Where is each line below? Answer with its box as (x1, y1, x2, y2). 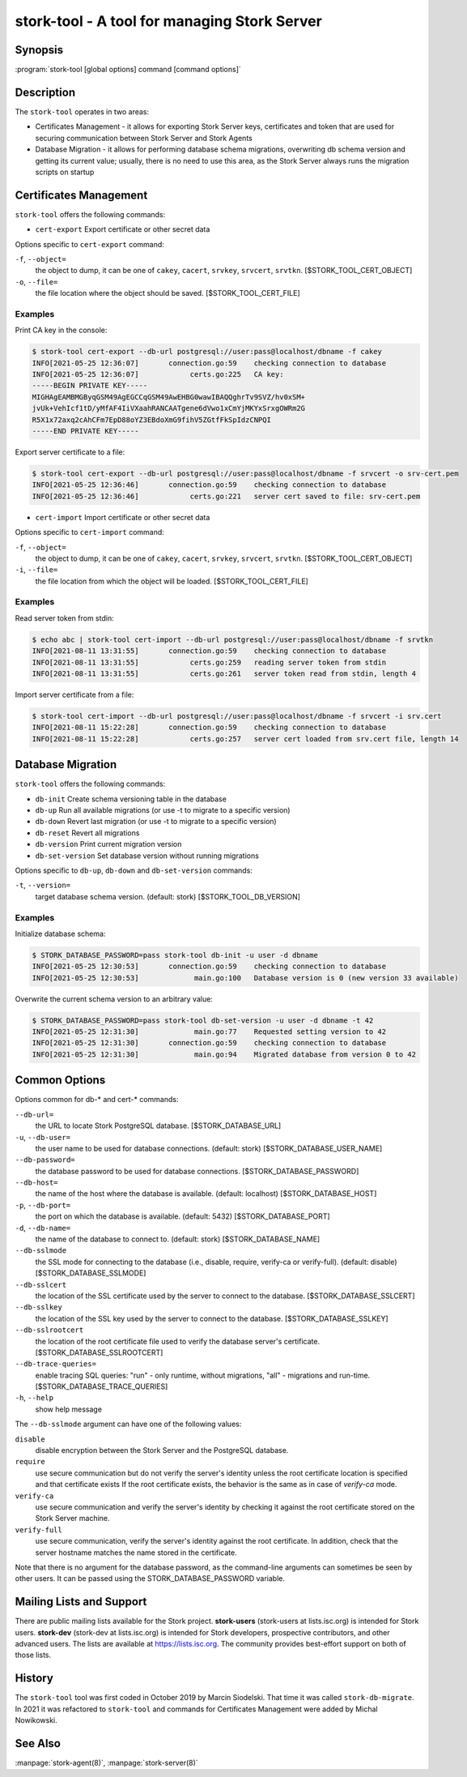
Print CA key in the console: (15, 325, 108, 335)
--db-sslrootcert (15, 1326, 84, 1335)
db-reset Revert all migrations (35, 827, 140, 838)
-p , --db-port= (15, 1200, 71, 1210)
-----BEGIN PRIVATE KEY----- (32, 381, 148, 391)
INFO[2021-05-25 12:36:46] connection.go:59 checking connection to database (32, 481, 387, 489)
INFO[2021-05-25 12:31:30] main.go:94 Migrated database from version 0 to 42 (32, 1049, 417, 1059)
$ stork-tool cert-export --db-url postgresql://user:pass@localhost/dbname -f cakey (32, 347, 382, 357)
